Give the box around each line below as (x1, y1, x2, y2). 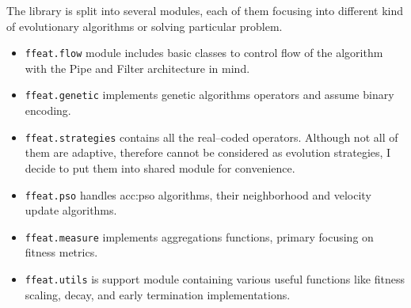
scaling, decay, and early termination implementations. (25, 286, 291, 302)
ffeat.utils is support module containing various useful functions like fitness (25, 271, 405, 287)
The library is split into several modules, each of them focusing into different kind (6, 2, 404, 18)
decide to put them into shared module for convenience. (25, 159, 295, 176)
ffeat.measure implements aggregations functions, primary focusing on (25, 228, 374, 245)
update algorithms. (25, 202, 117, 219)
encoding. (25, 102, 71, 119)
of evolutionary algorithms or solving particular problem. (6, 17, 283, 34)
